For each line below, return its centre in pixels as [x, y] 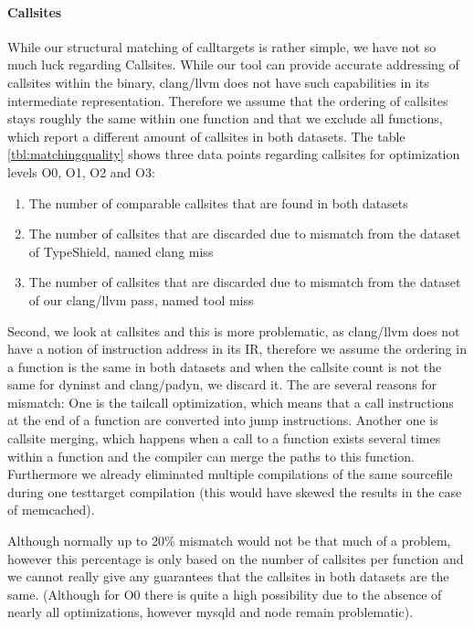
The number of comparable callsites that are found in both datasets [218, 202]
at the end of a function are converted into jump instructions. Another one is [223, 420]
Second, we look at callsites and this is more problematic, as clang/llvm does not [234, 330]
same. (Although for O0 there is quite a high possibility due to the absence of [225, 594]
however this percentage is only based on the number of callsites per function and [236, 558]
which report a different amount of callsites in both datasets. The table [206, 136]
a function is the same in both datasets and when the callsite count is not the [225, 366]
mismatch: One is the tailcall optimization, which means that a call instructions [231, 402]
